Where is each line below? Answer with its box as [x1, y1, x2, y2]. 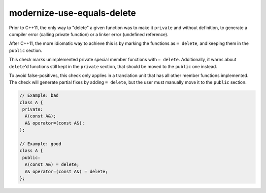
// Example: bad [19, 93, 59, 98]
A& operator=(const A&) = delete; [25, 168, 108, 174]
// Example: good [19, 141, 62, 147]
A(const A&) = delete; [25, 162, 80, 167]
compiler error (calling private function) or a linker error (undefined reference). [9, 31, 168, 37]
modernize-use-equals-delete [9, 7, 136, 18]
